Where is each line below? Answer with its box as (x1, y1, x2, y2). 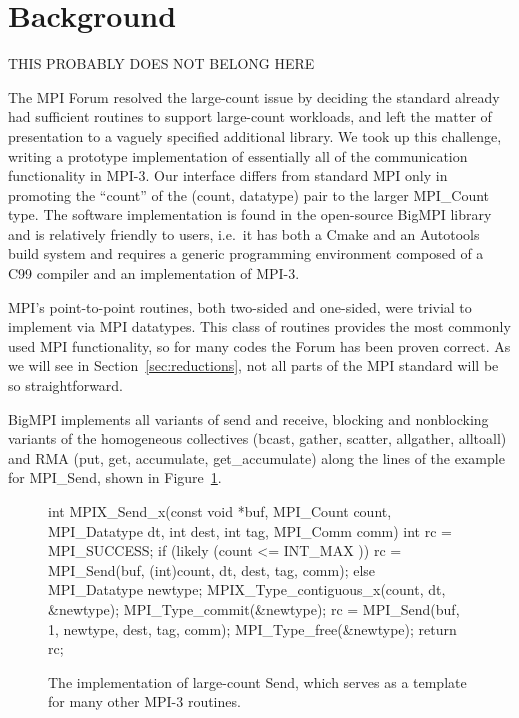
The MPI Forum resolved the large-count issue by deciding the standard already (8, 86, 500, 107)
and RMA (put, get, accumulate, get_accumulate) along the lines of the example (8, 447, 505, 468)
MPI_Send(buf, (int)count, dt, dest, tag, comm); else (48, 559, 376, 580)
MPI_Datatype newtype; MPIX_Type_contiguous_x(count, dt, (48, 579, 446, 600)
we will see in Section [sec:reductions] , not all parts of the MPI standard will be (8, 355, 499, 376)
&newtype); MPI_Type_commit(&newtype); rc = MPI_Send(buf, (48, 598, 460, 619)
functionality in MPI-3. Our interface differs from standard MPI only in (8, 165, 448, 186)
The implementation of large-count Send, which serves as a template (48, 671, 467, 692)
